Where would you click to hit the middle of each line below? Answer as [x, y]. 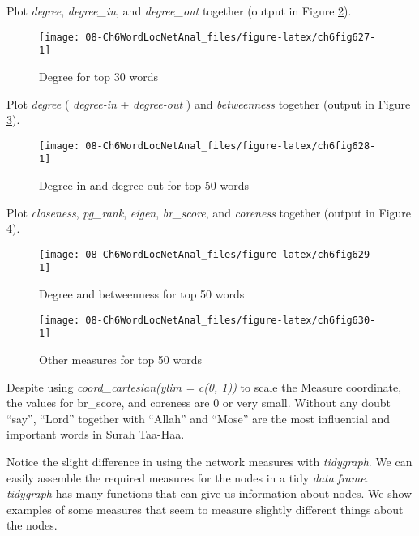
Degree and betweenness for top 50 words [142, 294]
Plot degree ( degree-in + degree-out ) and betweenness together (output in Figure [209, 103]
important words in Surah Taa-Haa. [96, 434]
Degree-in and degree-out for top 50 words [144, 185]
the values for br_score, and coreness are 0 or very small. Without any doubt [199, 403]
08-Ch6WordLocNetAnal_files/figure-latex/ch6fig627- [231, 37]
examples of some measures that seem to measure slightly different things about [205, 509]
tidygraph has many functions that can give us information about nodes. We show [209, 493]
